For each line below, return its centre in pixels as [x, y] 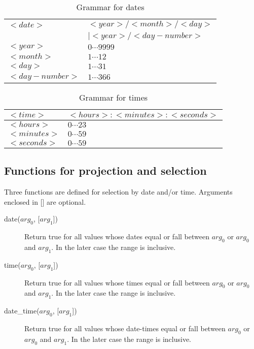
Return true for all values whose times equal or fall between [117, 282]
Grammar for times [114, 97]
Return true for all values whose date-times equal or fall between [125, 328]
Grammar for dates [110, 7]
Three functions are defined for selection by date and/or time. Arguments [118, 192]
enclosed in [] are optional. [45, 201]
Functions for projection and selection [105, 170]
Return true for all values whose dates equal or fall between [117, 236]
